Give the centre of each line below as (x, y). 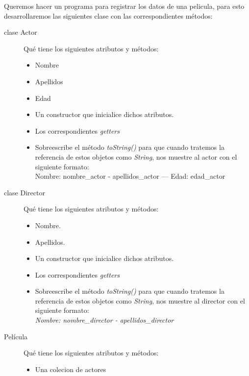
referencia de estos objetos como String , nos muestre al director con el (140, 300)
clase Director (25, 192)
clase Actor (21, 32)
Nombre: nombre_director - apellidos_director (104, 320)
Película (16, 336)
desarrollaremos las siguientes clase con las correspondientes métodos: (108, 15)
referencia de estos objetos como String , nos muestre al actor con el (136, 156)
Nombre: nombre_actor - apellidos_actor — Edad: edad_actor (130, 176)
